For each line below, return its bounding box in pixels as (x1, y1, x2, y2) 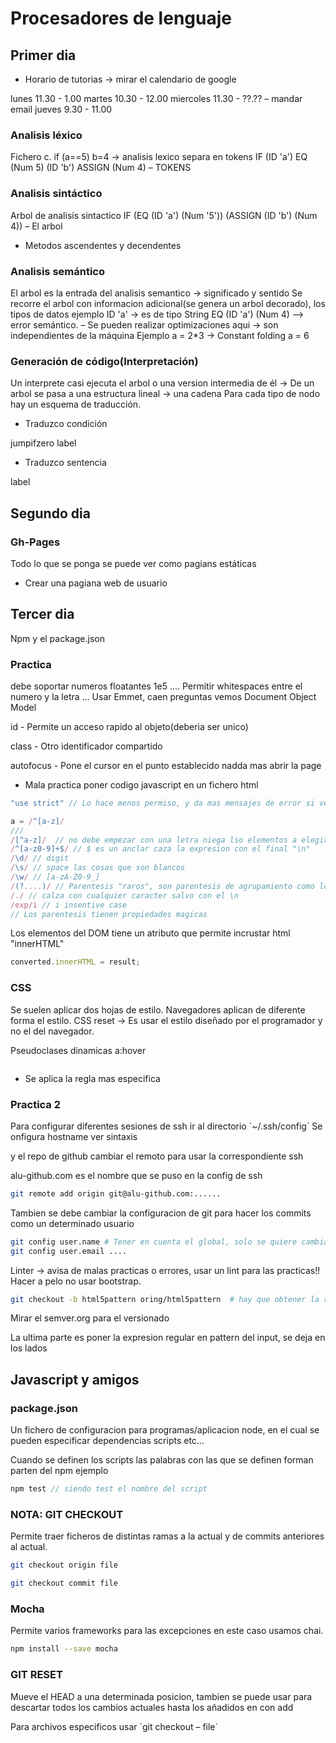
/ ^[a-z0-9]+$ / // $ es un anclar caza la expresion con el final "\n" (10, 844, 311, 854)
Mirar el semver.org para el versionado (10, 1312, 170, 1324)
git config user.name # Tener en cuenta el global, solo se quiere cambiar (10, 1237, 333, 1247)
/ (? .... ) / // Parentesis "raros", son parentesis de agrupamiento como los (10, 881, 333, 891)
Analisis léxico (10, 128, 83, 142)
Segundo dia (10, 505, 91, 522)
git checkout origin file (10, 1560, 118, 1571)
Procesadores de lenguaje (10, 7, 232, 30)
